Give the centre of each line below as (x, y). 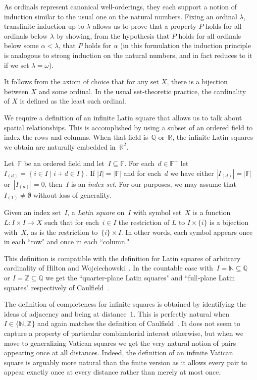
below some (22, 45)
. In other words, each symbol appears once (187, 232)
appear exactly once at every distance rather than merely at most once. (112, 372)
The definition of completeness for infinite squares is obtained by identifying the (125, 304)
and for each (142, 173)
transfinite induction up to (44, 26)
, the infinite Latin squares (213, 137)
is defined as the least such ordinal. (73, 101)
